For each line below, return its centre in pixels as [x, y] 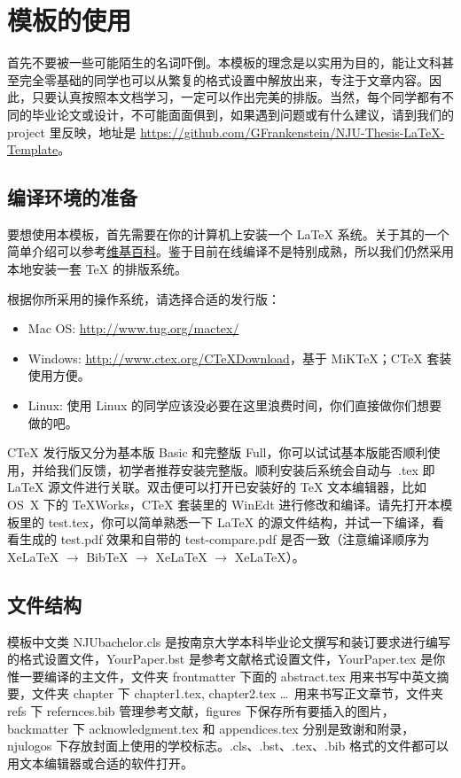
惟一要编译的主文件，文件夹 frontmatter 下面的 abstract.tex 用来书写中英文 [222, 676]
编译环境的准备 [72, 197]
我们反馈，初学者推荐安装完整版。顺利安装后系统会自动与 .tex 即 [246, 469]
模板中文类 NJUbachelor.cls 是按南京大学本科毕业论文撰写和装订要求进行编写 [229, 641]
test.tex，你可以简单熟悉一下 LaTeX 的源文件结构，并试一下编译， [240, 521]
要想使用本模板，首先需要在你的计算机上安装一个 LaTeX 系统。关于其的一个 [228, 233]
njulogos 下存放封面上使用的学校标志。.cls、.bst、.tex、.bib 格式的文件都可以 [228, 746]
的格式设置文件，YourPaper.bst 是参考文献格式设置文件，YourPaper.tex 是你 [227, 659]
